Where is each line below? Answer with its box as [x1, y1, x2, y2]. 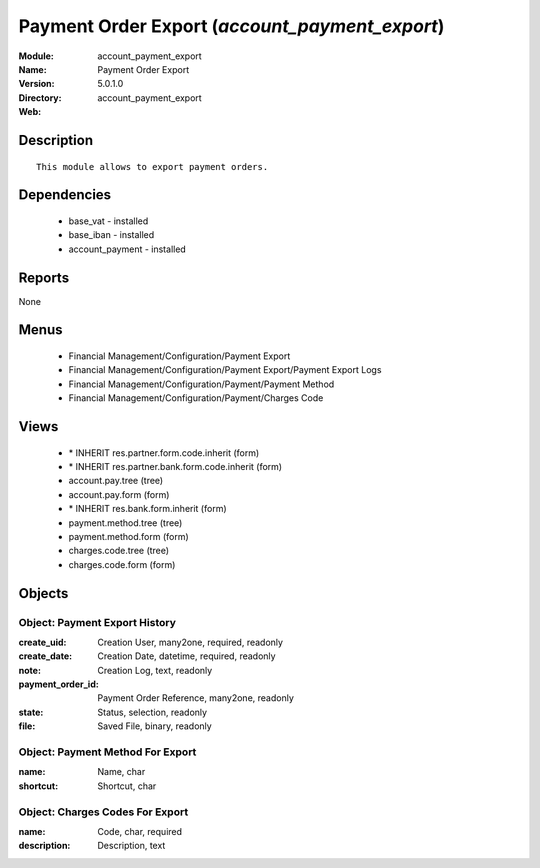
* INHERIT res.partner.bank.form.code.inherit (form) [68, 460, 283, 472]
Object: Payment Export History [18, 615, 177, 629]
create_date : [18, 650, 73, 662]
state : [18, 706, 44, 718]
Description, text [97, 840, 166, 852]
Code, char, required [97, 825, 183, 837]
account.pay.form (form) [68, 488, 170, 500]
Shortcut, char [97, 780, 157, 792]
